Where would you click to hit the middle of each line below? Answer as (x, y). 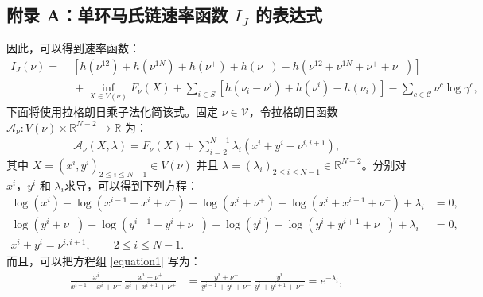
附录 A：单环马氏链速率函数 (117, 15)
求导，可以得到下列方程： (131, 185)
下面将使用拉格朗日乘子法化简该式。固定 (112, 112)
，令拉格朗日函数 (293, 112)
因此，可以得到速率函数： (73, 48)
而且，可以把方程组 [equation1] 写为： (104, 261)
